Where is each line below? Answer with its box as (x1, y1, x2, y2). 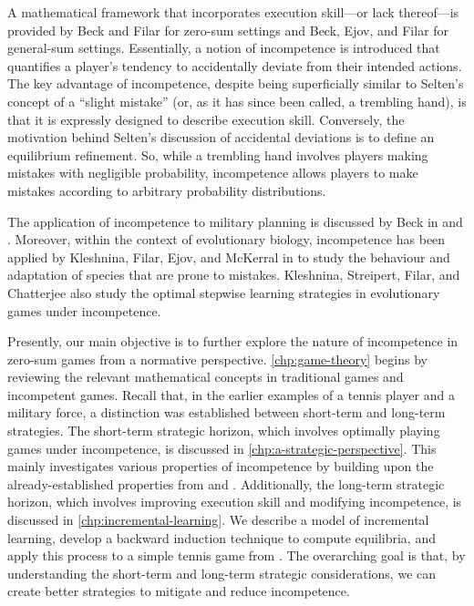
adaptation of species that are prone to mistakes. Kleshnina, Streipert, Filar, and (7, 265, 460, 284)
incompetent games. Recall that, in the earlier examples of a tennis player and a (7, 385, 455, 404)
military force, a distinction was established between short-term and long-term (7, 403, 446, 422)
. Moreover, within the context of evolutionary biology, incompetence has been (7, 230, 446, 249)
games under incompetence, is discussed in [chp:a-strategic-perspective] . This (7, 438, 437, 457)
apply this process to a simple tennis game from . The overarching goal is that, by (7, 546, 466, 565)
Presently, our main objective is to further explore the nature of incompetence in (7, 332, 459, 351)
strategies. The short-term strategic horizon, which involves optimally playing (7, 421, 440, 440)
